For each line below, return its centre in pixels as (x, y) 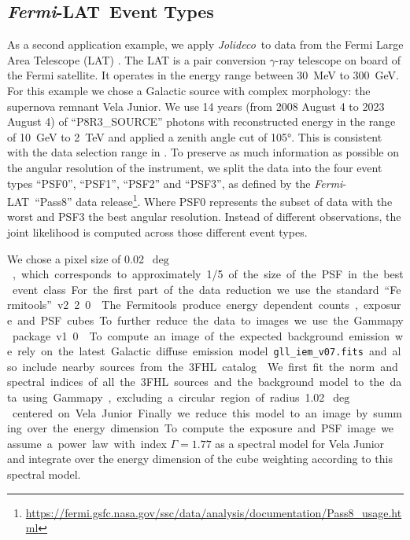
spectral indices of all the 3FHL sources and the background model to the (196, 382)
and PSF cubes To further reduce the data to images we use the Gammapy (211, 320)
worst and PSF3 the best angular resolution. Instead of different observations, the (204, 217)
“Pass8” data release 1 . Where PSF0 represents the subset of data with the (214, 200)
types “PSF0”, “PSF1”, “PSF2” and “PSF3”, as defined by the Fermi (175, 183)
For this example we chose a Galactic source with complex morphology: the (189, 90)
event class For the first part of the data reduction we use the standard (196, 289)
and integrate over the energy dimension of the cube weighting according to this (200, 459)
